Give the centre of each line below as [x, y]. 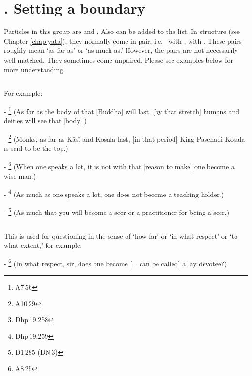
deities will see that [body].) [45, 121]
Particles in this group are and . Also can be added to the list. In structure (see [122, 31]
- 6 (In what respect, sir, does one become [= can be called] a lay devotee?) [116, 262]
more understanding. [35, 69]
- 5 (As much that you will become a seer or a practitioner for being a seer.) [117, 211]
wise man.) [20, 176]
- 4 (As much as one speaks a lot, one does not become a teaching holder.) [114, 193]
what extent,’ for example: [43, 245]
